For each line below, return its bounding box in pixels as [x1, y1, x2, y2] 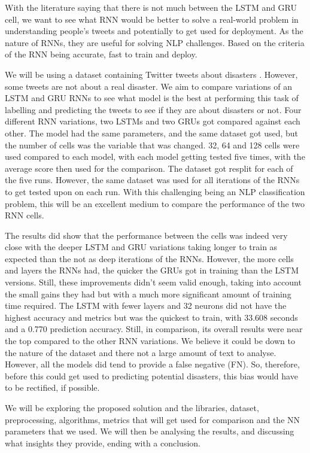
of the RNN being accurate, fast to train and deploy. [5, 48, 197, 60]
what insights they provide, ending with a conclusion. [5, 436, 200, 449]
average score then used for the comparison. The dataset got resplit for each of [5, 162, 293, 174]
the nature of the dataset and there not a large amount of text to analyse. [5, 346, 276, 358]
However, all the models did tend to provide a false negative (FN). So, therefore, [5, 358, 300, 370]
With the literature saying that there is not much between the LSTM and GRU [5, 1, 297, 13]
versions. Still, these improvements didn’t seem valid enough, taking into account [5, 276, 302, 288]
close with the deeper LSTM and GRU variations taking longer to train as [5, 241, 278, 253]
